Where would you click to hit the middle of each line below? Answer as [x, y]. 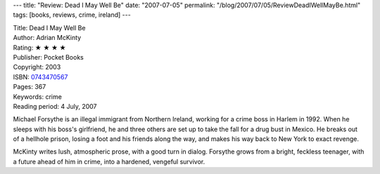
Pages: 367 [30, 87]
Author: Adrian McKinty [47, 38]
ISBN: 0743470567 [40, 76]
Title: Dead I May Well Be [49, 27]
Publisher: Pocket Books [48, 57]
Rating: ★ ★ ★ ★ [39, 47]
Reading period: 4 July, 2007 [55, 106]
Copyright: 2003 [37, 67]
